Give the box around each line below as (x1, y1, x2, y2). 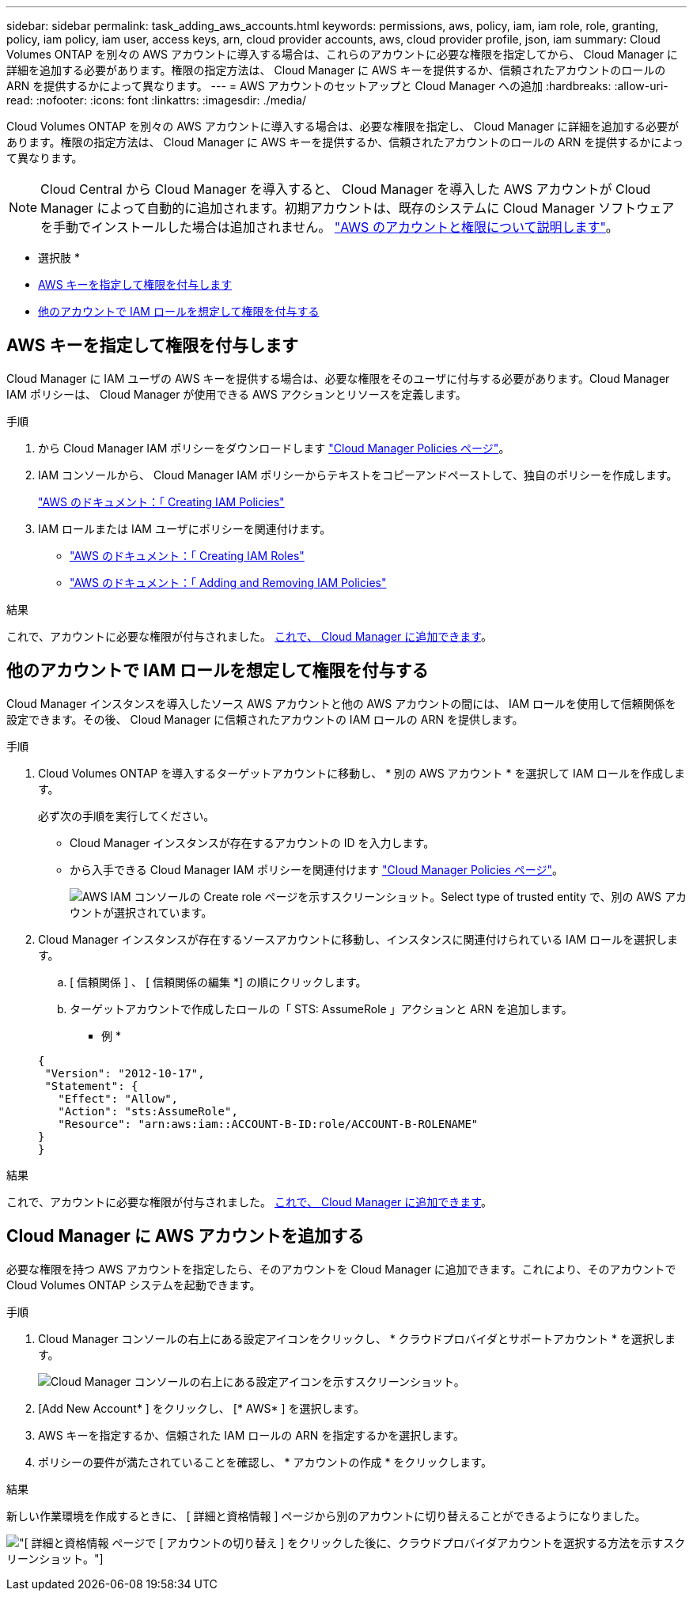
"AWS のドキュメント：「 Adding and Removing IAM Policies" (70, 575, 387, 589)
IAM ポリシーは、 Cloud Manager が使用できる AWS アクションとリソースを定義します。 (6, 387, 467, 401)
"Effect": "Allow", (58, 1092, 179, 1105)
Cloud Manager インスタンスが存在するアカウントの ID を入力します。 (70, 835, 435, 850)
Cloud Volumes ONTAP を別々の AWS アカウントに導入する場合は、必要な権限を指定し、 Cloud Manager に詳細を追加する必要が (6, 119, 680, 133)
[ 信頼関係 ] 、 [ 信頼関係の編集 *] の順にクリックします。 (70, 974, 367, 989)
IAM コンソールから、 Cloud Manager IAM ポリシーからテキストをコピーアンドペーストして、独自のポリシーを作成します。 (38, 467, 678, 482)
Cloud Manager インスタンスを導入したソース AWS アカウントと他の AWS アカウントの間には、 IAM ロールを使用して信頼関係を (6, 696, 676, 710)
